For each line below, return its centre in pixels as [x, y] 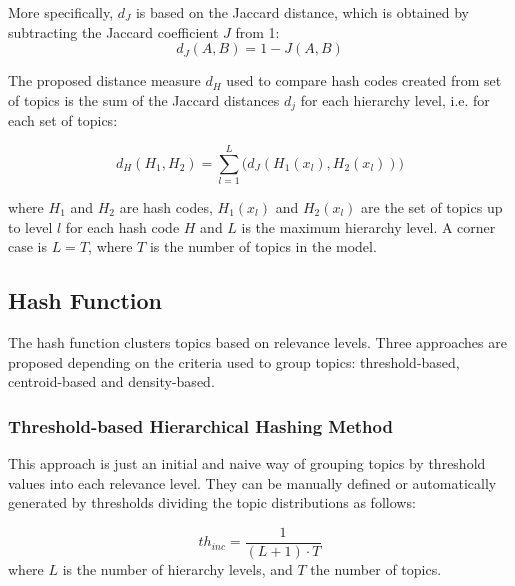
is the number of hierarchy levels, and [177, 568]
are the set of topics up [432, 206]
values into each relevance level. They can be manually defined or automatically [252, 482]
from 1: [257, 31]
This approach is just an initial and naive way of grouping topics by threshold [247, 462]
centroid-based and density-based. [111, 381]
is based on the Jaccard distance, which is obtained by [302, 12]
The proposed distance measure [104, 80]
